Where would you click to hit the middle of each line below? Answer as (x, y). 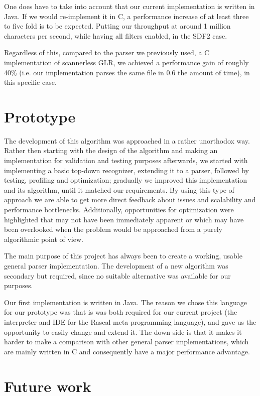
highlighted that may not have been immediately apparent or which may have (124, 219)
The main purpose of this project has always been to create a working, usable (123, 256)
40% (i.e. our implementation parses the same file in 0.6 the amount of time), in (127, 72)
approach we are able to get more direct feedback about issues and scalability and (130, 200)
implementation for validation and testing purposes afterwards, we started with (126, 160)
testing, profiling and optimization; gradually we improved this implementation (126, 180)
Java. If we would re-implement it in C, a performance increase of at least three (126, 16)
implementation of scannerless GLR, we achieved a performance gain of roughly (126, 62)
